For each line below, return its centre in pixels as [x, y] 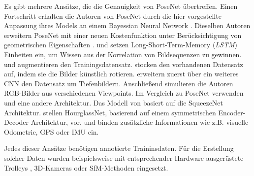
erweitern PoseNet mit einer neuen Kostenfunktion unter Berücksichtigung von [123, 35]
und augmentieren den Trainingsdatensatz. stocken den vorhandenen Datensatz [124, 64]
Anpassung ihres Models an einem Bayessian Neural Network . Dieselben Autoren [127, 25]
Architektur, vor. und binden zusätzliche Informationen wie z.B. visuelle [140, 122]
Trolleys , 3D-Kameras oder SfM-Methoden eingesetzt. [86, 167]
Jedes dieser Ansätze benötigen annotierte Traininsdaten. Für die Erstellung [119, 148]
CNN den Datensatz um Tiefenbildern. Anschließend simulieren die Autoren [119, 83]
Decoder [16, 122]
